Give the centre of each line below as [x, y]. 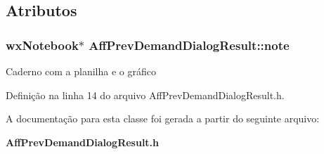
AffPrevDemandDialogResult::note [189, 45]
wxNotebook [42, 45]
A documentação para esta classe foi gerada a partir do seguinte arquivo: [163, 118]
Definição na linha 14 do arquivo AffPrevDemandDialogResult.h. [145, 95]
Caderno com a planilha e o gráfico [81, 71]
